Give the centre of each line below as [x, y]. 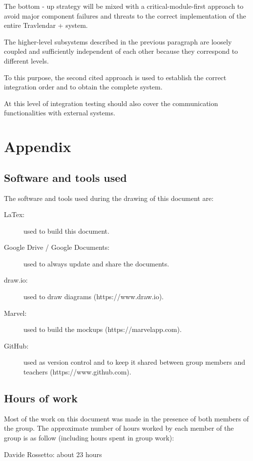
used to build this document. [66, 230]
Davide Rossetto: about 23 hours [53, 454]
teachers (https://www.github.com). [77, 372]
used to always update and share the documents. [96, 263]
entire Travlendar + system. [46, 25]
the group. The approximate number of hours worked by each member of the [119, 428]
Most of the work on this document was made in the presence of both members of [126, 418]
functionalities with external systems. [60, 113]
